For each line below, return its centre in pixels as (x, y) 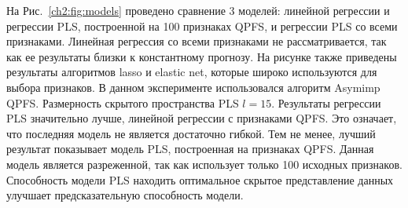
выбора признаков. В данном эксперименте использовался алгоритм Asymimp (193, 87)
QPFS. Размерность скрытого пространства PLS (123, 102)
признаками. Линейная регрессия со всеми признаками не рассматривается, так (197, 41)
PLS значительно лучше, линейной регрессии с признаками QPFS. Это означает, (202, 118)
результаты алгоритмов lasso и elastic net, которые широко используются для (192, 72)
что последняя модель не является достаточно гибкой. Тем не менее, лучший (191, 133)
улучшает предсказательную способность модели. (125, 195)
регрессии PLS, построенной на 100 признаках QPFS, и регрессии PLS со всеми (202, 26)
